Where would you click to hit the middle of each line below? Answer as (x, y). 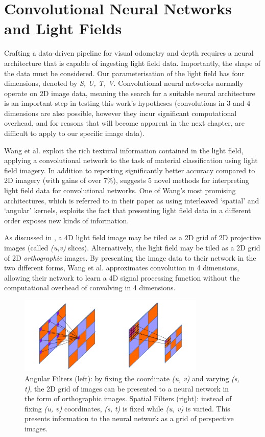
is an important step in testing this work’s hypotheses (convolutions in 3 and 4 (127, 103)
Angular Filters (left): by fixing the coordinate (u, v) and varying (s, (132, 378)
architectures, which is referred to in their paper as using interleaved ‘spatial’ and (132, 200)
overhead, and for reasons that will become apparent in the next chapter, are (124, 123)
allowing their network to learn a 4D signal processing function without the (122, 277)
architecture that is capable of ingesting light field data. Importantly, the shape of (132, 63)
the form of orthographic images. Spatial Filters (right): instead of (128, 398)
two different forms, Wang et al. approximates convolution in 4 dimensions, (122, 268)
